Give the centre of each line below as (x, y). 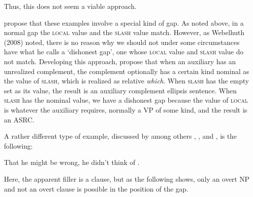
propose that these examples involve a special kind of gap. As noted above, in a (124, 22)
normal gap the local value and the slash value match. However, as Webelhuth (124, 32)
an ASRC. (19, 119)
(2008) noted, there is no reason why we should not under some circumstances (122, 42)
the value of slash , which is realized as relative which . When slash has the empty (126, 81)
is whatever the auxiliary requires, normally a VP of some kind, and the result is (126, 109)
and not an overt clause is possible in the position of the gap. (96, 188)
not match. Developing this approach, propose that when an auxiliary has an (120, 61)
